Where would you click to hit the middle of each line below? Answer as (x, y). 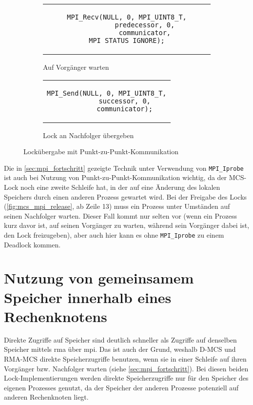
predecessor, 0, (145, 25)
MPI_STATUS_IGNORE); (127, 40)
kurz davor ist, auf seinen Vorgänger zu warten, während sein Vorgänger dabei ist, (127, 225)
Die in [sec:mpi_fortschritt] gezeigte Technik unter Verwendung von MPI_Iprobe (124, 168)
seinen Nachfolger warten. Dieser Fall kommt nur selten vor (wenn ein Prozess (120, 215)
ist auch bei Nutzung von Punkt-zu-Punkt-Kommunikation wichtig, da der (116, 177)
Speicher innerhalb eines (88, 297)
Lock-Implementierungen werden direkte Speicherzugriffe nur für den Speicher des (126, 378)
